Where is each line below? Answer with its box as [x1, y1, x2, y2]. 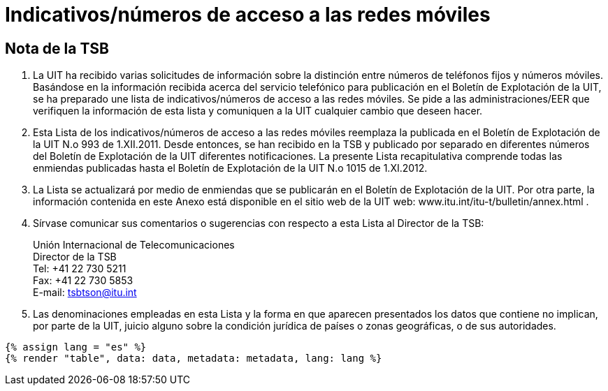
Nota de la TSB [5, 39, 109, 57]
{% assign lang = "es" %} [5, 341, 147, 353]
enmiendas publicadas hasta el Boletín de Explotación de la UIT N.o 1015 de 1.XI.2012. [33, 162, 428, 175]
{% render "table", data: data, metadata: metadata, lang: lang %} [5, 353, 382, 364]
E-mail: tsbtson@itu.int [33, 286, 137, 299]
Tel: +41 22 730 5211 [33, 263, 126, 275]
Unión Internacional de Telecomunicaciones [33, 239, 235, 251]
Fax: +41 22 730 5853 [33, 274, 133, 287]
